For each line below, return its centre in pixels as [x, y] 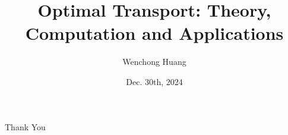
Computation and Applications [154, 33]
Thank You [25, 126]
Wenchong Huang [154, 62]
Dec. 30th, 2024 [154, 81]
